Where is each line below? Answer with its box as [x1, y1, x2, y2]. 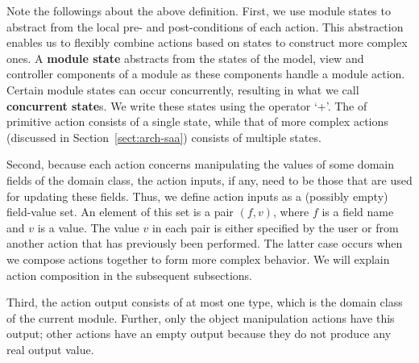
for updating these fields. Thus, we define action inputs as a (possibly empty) [6, 187, 388, 204]
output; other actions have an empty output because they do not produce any [6, 325, 392, 342]
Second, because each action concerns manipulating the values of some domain [6, 156, 394, 173]
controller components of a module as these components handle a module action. [6, 65, 405, 82]
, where [272, 203, 309, 220]
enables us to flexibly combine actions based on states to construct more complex [6, 34, 408, 51]
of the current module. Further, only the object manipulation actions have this [6, 309, 395, 326]
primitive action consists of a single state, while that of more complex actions [6, 113, 388, 130]
